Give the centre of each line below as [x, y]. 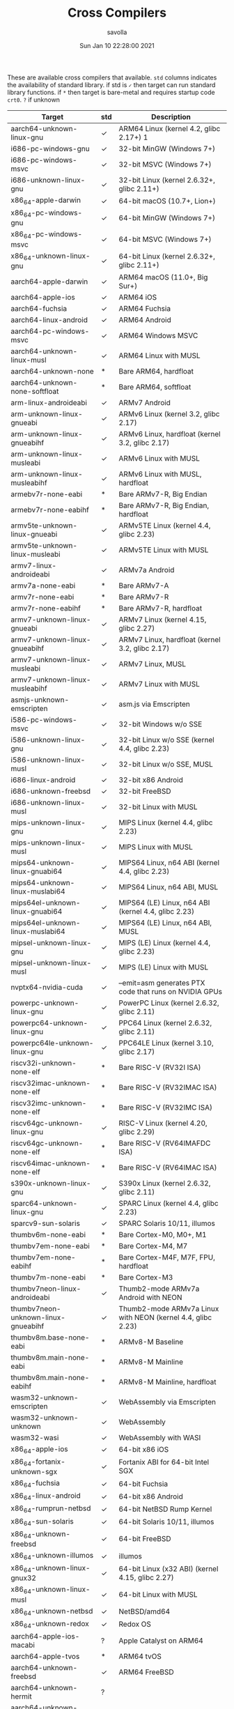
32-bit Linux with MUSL [158, 806]
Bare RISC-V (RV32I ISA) [160, 1067]
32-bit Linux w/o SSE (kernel [166, 739]
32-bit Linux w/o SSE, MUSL [166, 764]
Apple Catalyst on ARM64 [161, 1641]
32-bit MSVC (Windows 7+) [165, 164]
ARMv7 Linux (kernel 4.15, [163, 620]
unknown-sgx [34, 1472]
